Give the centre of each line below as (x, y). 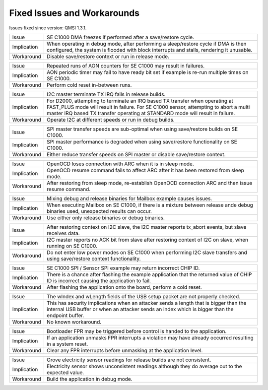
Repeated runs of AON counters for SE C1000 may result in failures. (126, 65)
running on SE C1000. (72, 246)
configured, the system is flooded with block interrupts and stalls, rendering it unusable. (149, 50)
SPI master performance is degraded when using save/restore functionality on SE (142, 141)
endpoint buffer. (65, 315)
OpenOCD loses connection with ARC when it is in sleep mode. (120, 164)
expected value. (65, 372)
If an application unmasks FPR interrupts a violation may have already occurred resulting (150, 337)
